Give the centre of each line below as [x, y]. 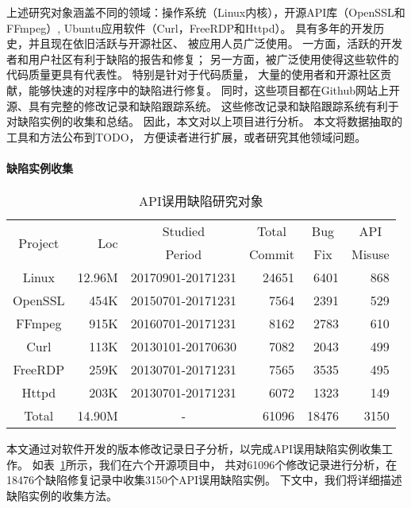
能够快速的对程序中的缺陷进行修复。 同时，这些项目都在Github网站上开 [214, 89]
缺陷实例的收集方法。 [62, 495]
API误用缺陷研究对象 [201, 201]
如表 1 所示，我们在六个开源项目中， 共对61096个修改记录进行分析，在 [215, 464]
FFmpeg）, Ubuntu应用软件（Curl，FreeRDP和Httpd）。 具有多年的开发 [190, 27]
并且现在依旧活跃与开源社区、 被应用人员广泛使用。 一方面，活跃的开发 [215, 43]
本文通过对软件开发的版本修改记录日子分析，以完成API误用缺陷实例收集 [194, 449]
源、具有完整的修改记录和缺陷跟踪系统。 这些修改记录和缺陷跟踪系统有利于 [203, 105]
